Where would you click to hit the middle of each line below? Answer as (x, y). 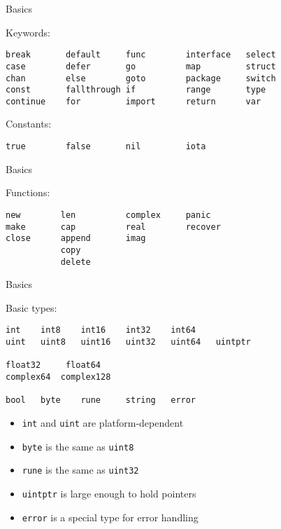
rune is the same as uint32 (80, 470)
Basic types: (31, 307)
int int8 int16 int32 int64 (101, 330)
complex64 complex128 (58, 377)
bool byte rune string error (101, 400)
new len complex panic (108, 215)
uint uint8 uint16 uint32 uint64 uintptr (128, 342)
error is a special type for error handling (110, 517)
